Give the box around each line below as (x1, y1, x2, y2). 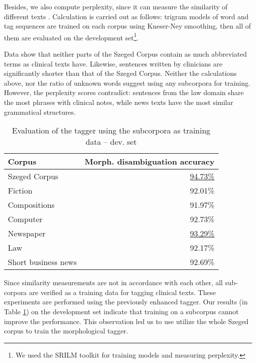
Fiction (8, 185, 32, 197)
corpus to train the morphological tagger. (4, 326, 128, 336)
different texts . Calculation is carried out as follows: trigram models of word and (4, 11, 249, 21)
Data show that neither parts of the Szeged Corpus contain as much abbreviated (4, 49, 247, 59)
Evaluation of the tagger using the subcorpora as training (12, 125, 211, 136)
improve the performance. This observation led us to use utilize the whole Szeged (4, 316, 249, 326)
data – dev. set (86, 136, 137, 148)
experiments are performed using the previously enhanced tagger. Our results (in (4, 297, 248, 307)
